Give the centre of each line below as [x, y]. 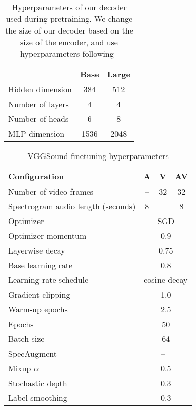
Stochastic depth [38, 383]
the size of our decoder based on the [69, 30]
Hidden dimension [40, 89]
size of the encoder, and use [69, 42]
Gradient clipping [39, 294]
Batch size [26, 339]
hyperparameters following [67, 54]
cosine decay [166, 280]
